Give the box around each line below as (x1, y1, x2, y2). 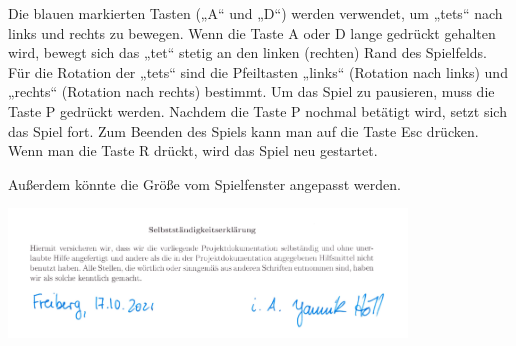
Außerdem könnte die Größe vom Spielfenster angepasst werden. (8, 173, 401, 194)
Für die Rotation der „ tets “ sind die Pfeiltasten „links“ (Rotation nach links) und (8, 61, 508, 82)
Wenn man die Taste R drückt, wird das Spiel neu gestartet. (8, 140, 378, 161)
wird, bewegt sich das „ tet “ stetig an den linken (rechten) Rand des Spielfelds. (8, 42, 487, 63)
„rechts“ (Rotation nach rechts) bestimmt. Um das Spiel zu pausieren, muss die (8, 81, 495, 102)
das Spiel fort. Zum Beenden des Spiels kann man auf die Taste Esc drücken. (8, 120, 479, 141)
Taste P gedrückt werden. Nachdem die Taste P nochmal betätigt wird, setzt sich (8, 100, 507, 121)
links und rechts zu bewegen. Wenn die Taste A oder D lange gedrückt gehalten (8, 22, 496, 43)
